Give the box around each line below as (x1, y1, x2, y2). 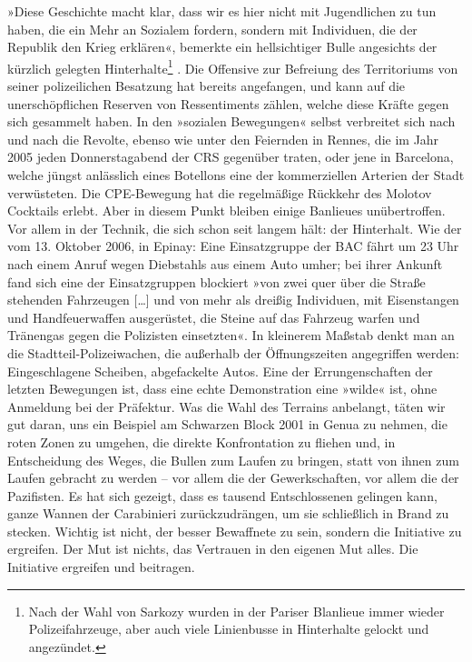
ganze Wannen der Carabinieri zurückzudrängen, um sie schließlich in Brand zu (7, 504, 449, 523)
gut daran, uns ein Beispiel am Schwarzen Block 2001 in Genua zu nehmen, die (7, 415, 447, 434)
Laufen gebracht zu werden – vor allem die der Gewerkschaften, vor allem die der (7, 468, 459, 487)
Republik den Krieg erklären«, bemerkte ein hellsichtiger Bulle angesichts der (7, 37, 438, 56)
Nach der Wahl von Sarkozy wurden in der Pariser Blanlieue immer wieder (28, 601, 445, 620)
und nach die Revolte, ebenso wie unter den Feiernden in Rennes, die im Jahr (7, 129, 439, 148)
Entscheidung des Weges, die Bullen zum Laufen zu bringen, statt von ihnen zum (7, 450, 459, 469)
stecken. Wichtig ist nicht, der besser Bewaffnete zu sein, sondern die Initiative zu (7, 521, 462, 540)
